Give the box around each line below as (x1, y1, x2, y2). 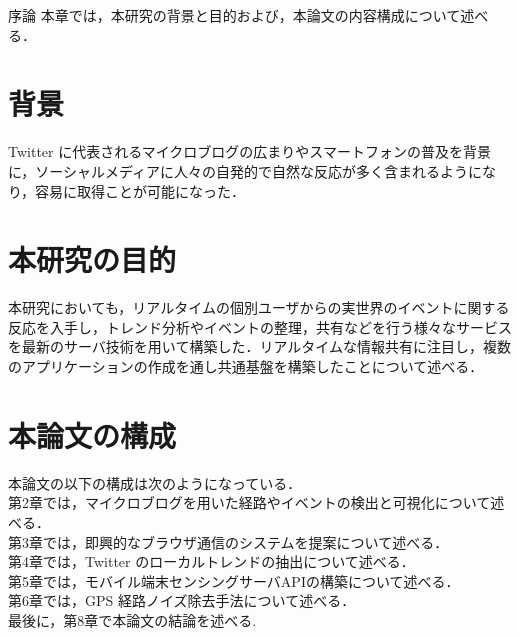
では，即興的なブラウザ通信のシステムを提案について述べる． (42, 531, 449, 552)
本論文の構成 (8, 414, 177, 455)
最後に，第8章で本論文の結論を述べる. (8, 609, 257, 630)
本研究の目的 (8, 239, 177, 280)
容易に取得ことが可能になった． (35, 180, 246, 201)
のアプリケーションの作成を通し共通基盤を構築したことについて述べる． (8, 356, 484, 376)
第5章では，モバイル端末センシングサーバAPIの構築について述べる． (8, 570, 460, 591)
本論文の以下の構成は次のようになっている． (8, 472, 302, 493)
